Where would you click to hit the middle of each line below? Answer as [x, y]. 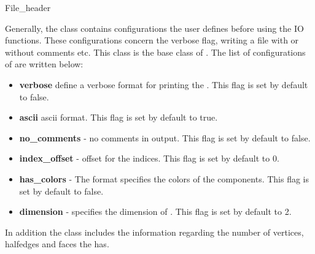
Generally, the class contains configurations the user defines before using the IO [154, 28]
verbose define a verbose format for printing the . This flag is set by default [164, 84]
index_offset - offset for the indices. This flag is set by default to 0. [149, 158]
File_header [28, 7]
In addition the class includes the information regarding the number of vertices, [154, 232]
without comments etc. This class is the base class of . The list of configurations [155, 52]
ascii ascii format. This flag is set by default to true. [119, 117]
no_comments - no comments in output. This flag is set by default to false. [165, 137]
